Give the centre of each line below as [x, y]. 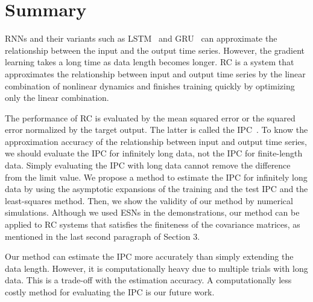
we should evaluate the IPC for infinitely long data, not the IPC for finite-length [154, 153]
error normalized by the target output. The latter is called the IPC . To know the [156, 130]
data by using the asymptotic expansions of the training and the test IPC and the [156, 189]
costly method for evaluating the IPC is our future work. [110, 292]
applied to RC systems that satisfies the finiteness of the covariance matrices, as [153, 224]
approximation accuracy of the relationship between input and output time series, [156, 141]
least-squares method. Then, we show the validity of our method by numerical [149, 200]
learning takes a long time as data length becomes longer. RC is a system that [150, 62]
